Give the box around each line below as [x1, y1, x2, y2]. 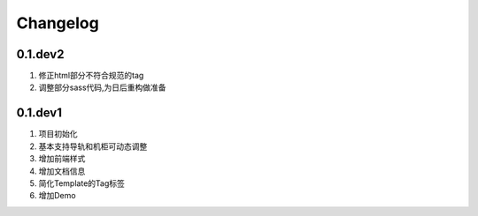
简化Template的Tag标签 [38, 177, 126, 189]
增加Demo [38, 190, 76, 201]
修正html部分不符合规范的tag [38, 71, 144, 81]
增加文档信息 [38, 166, 86, 176]
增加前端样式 [38, 153, 86, 164]
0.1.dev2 [16, 47, 65, 62]
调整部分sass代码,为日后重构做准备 [38, 82, 167, 93]
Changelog [16, 13, 99, 33]
